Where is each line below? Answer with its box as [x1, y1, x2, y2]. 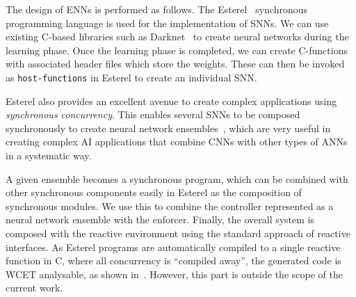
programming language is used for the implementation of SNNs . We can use [6, 15, 329, 30]
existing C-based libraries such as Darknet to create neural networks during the [6, 29, 349, 44]
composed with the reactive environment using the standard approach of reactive [6, 225, 350, 240]
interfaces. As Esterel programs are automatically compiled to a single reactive [6, 239, 341, 254]
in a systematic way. [6, 148, 92, 162]
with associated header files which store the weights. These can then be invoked [6, 56, 345, 71]
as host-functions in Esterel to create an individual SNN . [6, 70, 257, 84]
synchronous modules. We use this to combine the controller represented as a [6, 198, 334, 213]
